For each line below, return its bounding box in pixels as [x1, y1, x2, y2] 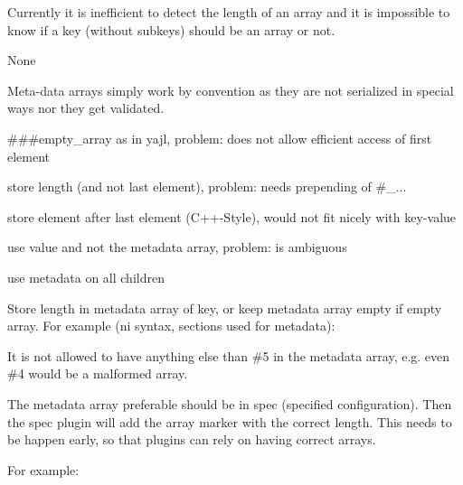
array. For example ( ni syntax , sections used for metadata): [7, 316, 335, 335]
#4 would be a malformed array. [7, 364, 188, 383]
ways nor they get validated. [7, 98, 165, 117]
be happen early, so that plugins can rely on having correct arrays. [7, 430, 376, 449]
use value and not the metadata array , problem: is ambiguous [7, 238, 347, 256]
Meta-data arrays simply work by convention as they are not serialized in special [7, 80, 454, 99]
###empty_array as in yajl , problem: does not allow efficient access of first [7, 128, 432, 147]
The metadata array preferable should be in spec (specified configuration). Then [7, 394, 452, 413]
